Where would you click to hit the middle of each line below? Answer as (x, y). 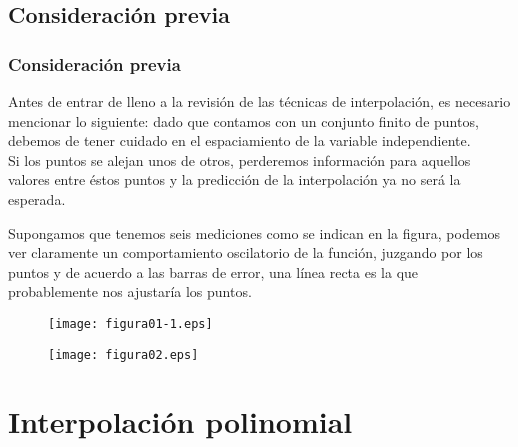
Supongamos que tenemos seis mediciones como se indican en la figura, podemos (254, 232)
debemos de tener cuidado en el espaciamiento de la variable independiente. (239, 140)
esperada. (37, 198)
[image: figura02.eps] (123, 354)
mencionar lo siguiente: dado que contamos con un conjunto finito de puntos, (243, 120)
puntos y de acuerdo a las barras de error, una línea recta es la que (213, 271)
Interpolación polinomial (180, 421)
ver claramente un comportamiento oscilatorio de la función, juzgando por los (245, 252)
